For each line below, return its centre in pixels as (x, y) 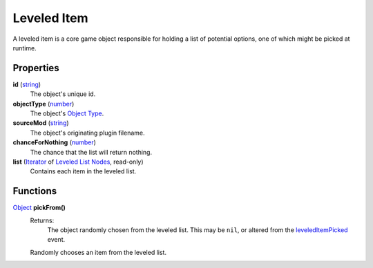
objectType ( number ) (44, 104)
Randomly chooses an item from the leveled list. (98, 252)
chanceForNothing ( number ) (55, 142)
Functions (35, 191)
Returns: (42, 220)
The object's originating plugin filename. (87, 133)
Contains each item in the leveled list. (83, 171)
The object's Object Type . (67, 113)
